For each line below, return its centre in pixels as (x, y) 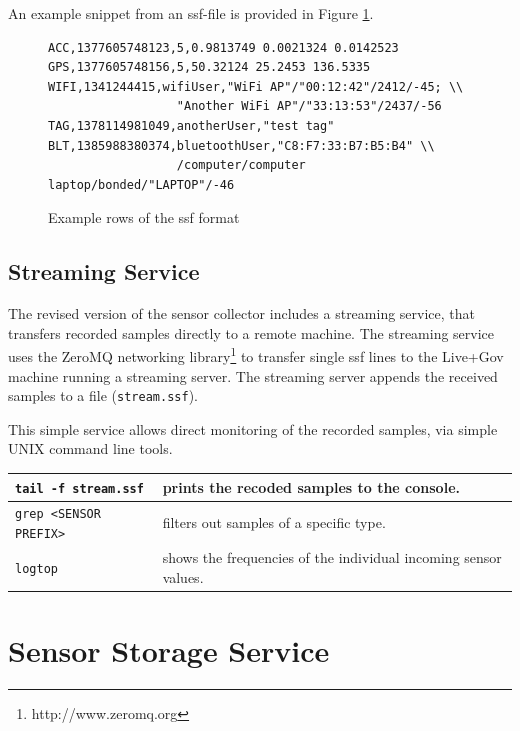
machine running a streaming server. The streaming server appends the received (253, 375)
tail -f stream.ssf (79, 488)
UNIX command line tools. (90, 448)
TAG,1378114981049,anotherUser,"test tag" (191, 125)
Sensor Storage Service (169, 649)
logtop (36, 568)
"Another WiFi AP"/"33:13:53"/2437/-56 (309, 106)
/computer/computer (241, 165)
